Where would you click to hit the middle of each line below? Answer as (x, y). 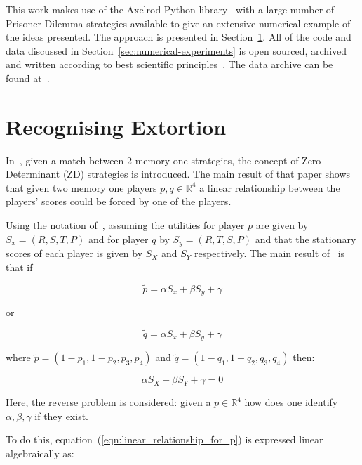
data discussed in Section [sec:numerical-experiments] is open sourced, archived (176, 50)
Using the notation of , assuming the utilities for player (125, 225)
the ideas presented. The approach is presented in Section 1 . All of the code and (179, 37)
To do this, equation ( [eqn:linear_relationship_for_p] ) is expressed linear (165, 439)
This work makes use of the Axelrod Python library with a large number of (170, 9)
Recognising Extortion (116, 126)
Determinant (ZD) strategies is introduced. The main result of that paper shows (178, 174)
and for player (118, 238)
